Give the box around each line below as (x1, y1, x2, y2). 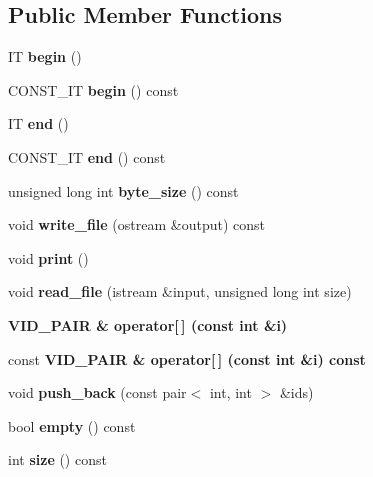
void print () (8, 247, 89, 268)
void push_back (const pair (8, 382, 187, 403)
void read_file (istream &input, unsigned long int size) (8, 281, 352, 302)
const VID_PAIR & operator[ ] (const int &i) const (8, 348, 366, 369)
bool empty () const (8, 415, 136, 436)
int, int (209, 382, 252, 403)
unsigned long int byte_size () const (8, 180, 239, 201)
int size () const (8, 449, 107, 470)
